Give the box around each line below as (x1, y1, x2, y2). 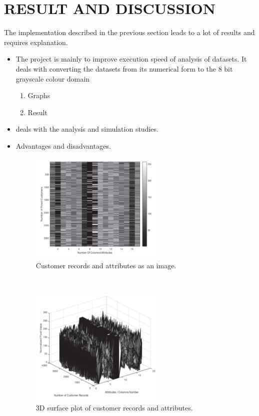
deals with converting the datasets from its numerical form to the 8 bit (15, 63, 233, 74)
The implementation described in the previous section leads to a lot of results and (4, 27, 255, 38)
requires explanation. (4, 37, 68, 47)
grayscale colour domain (15, 73, 89, 84)
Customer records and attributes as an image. (35, 260, 176, 270)
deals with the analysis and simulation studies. (15, 124, 158, 134)
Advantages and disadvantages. (15, 140, 111, 151)
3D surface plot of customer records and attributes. (35, 402, 193, 413)
